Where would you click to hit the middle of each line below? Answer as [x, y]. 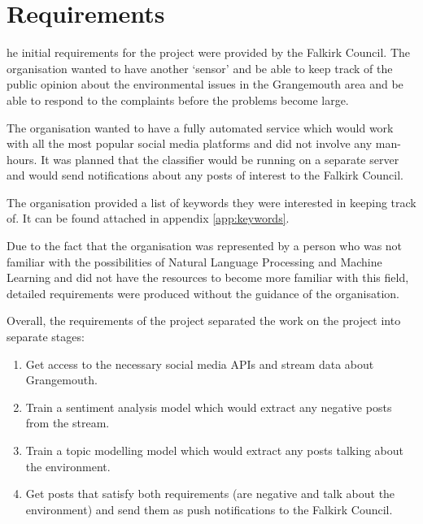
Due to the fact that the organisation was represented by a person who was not [205, 246]
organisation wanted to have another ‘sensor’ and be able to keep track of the [200, 68]
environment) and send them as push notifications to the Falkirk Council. [209, 509]
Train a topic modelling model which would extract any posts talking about [215, 450]
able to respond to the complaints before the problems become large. [178, 100]
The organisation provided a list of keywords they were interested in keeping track [211, 202]
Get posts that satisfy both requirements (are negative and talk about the [210, 494]
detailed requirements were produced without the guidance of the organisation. [203, 293]
